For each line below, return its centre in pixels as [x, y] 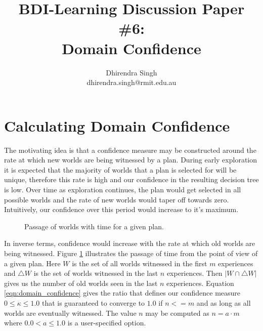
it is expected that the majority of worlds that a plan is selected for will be [120, 169]
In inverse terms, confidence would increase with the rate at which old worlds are [130, 243]
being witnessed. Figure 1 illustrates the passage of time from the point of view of [131, 253]
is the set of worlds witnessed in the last [96, 273]
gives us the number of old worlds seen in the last [81, 283]
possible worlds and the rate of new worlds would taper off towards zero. [117, 199]
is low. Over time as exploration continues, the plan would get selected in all [123, 189]
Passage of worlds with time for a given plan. [94, 226]
